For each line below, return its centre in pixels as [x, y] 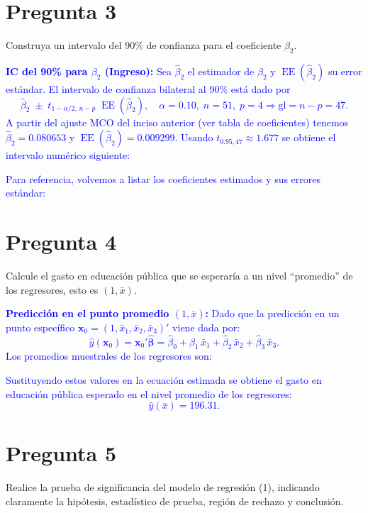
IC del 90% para [47, 71]
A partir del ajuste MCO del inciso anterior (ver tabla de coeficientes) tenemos [177, 122]
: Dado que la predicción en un [272, 313]
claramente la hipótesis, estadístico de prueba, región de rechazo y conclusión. [175, 501]
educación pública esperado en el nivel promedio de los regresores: [149, 393]
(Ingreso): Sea [138, 71]
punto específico [40, 327]
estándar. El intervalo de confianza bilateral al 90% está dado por [148, 88]
